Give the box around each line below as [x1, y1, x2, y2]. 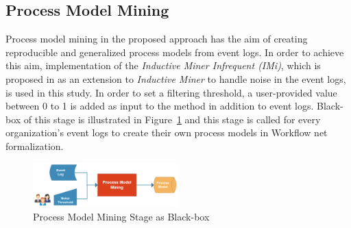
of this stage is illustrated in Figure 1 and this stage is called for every [23, 112, 321, 126]
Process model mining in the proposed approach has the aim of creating [5, 31, 308, 46]
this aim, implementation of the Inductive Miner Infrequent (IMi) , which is [5, 58, 321, 73]
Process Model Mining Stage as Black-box [33, 209, 210, 223]
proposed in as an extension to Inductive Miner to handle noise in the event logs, [5, 71, 346, 86]
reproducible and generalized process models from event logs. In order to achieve [5, 45, 344, 59]
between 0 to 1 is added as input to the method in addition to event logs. [5, 99, 314, 113]
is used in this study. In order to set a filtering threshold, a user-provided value [5, 85, 337, 99]
